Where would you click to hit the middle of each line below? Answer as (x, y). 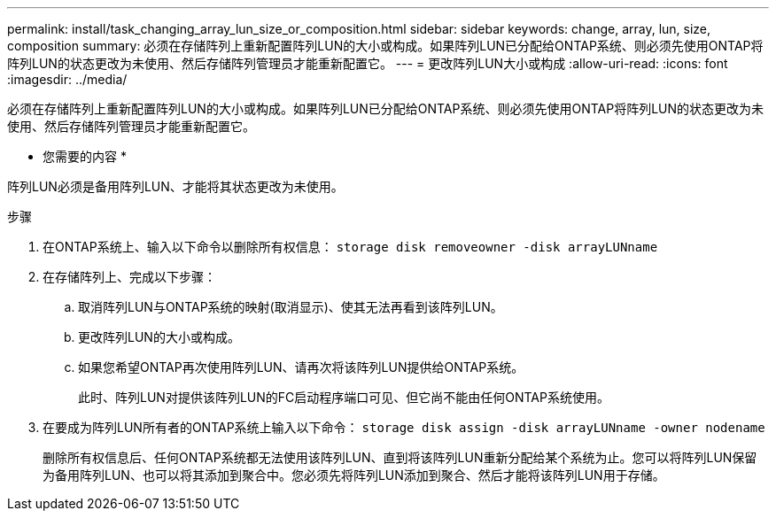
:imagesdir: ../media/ (67, 79)
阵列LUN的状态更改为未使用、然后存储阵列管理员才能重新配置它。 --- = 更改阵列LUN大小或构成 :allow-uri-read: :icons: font (368, 63)
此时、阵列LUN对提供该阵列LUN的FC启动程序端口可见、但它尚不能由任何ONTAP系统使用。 (344, 397)
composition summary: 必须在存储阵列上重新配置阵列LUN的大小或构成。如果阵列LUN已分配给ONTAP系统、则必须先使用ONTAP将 (385, 46)
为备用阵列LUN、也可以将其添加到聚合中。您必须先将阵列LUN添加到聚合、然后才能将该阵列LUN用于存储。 (354, 475)
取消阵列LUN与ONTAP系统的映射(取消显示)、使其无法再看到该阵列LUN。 (291, 307)
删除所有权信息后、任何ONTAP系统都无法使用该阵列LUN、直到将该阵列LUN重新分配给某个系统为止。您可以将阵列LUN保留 (400, 457)
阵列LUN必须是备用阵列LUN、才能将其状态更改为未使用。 (175, 186)
